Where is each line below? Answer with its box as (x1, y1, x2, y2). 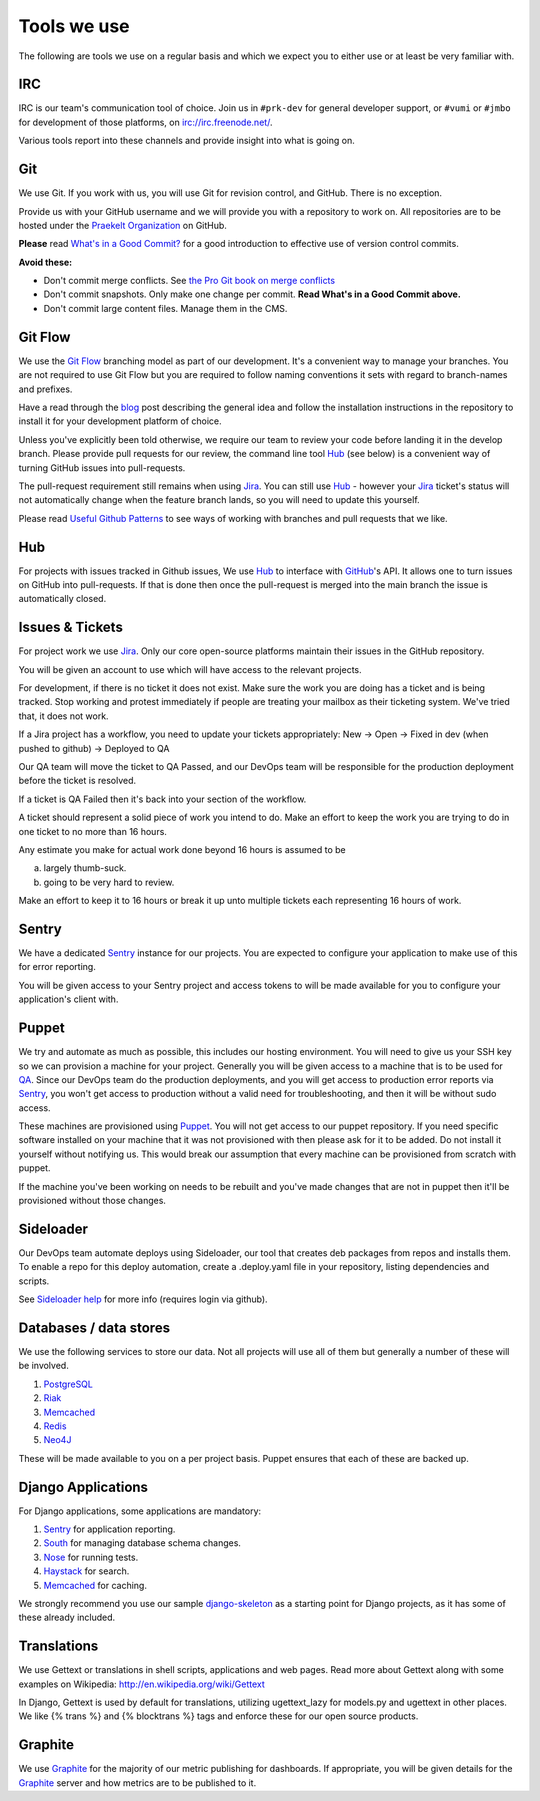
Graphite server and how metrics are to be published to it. (18, 1776, 257, 1789)
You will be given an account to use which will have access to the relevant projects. (18, 663, 362, 675)
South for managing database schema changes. (43, 1537, 242, 1549)
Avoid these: (18, 256, 73, 268)
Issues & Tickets (18, 619, 124, 636)
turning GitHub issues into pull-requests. (18, 461, 186, 474)
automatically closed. (18, 593, 107, 605)
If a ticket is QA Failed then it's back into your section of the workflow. (18, 793, 307, 805)
